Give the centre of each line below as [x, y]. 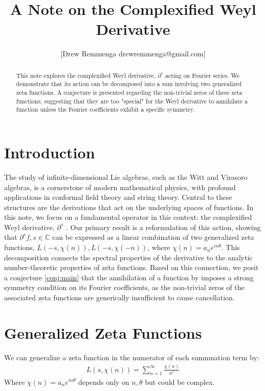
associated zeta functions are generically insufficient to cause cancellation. [119, 297]
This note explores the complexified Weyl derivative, [86, 75]
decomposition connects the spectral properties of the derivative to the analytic [128, 257]
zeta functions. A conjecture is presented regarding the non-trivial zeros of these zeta [129, 92]
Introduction [50, 152]
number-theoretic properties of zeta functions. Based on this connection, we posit [131, 267]
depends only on [104, 382]
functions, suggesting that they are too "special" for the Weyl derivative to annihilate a [132, 101]
